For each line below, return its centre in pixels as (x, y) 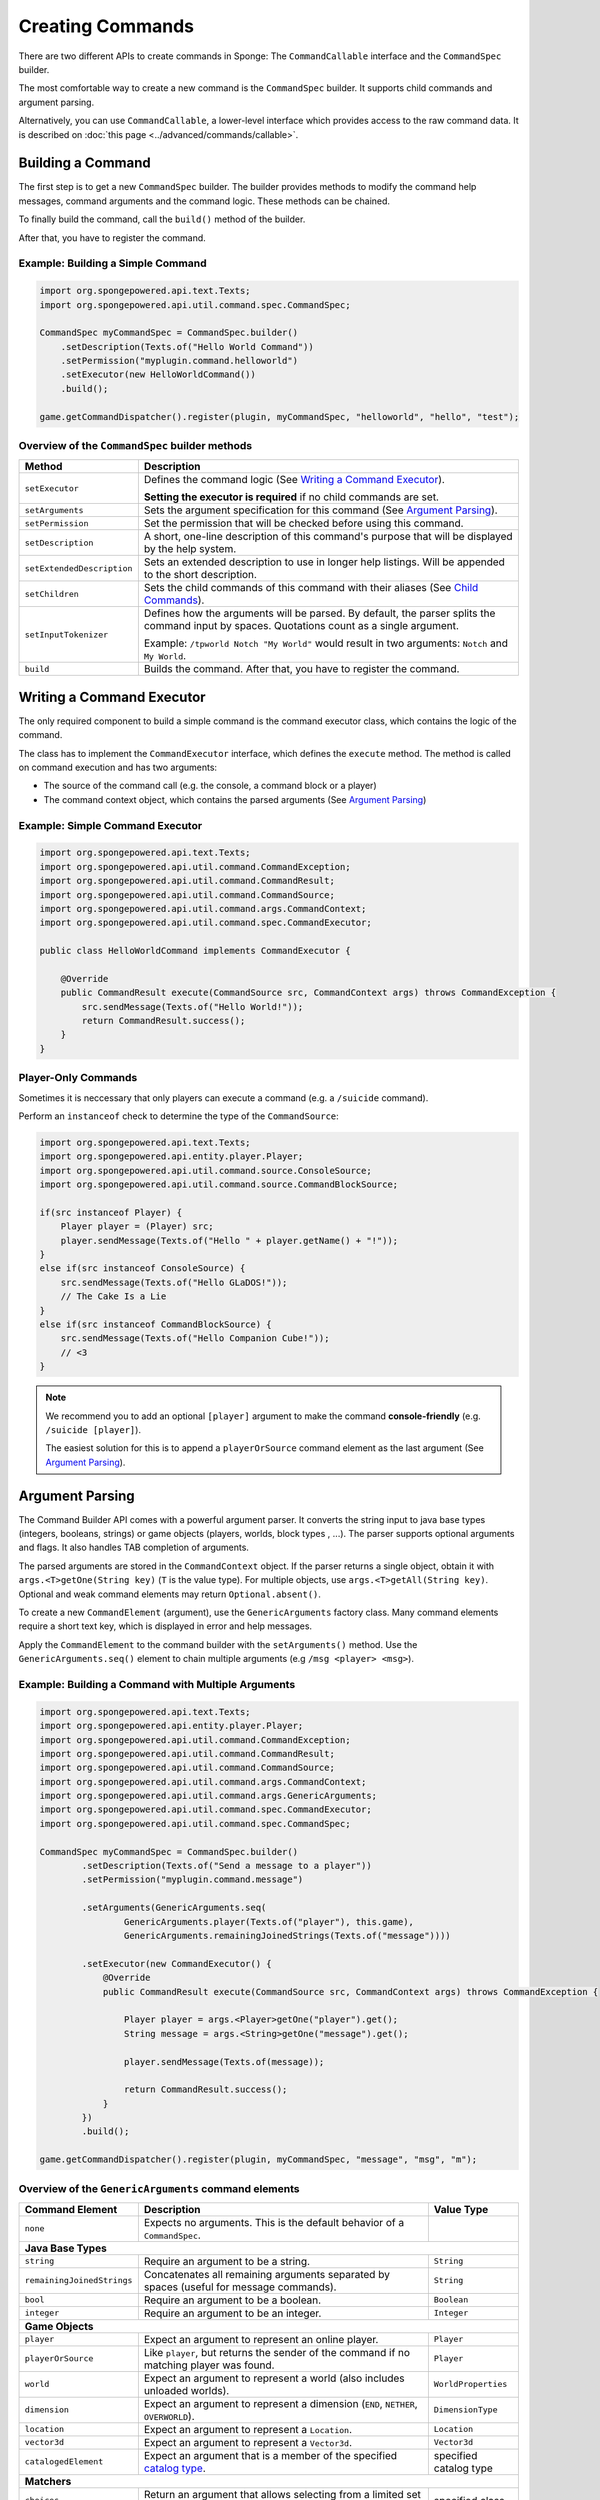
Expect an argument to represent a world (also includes (274, 2378)
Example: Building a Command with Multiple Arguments (157, 1684)
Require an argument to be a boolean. (232, 2300)
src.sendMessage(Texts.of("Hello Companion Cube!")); (195, 1338)
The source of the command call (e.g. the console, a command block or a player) (210, 786)
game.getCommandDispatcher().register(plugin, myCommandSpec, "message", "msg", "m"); (258, 2159)
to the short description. (200, 575)
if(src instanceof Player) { (111, 1212)
